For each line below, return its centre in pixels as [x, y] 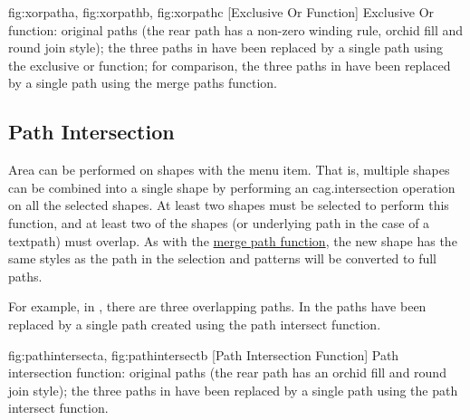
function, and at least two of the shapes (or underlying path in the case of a [219, 222]
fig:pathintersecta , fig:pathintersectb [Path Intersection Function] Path [204, 354]
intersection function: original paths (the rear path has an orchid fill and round [227, 372]
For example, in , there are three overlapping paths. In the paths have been [217, 306]
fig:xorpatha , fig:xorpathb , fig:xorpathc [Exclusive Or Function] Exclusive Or [221, 12]
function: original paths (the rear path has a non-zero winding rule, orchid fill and [236, 29]
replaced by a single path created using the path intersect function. [195, 324]
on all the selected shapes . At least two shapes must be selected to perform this [229, 205]
